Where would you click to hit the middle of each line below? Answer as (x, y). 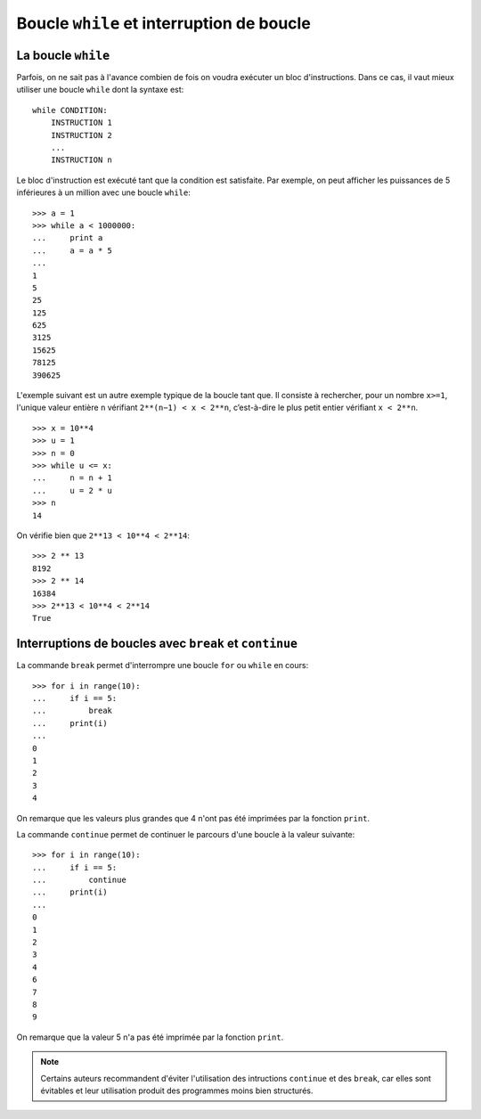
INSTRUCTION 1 (82, 123)
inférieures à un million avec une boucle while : (104, 192)
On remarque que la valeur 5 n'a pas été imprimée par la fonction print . (150, 1037)
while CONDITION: (70, 110)
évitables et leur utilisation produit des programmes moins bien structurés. (177, 1090)
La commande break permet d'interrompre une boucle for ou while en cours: (163, 666)
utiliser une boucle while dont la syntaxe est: (100, 90)
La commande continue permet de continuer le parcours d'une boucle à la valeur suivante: (186, 834)
